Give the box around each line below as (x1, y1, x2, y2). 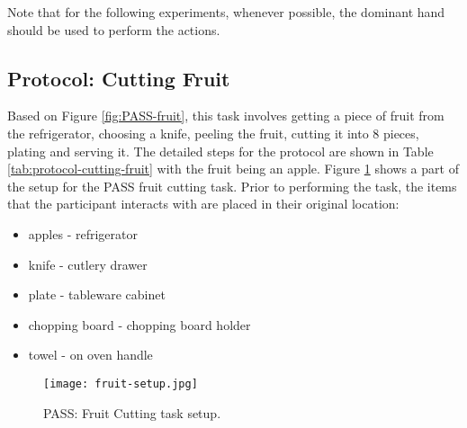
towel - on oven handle (28, 345, 153, 364)
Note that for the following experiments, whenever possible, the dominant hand (7, 3, 445, 21)
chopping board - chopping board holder (28, 315, 251, 334)
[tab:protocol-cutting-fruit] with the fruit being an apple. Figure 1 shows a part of (7, 159, 459, 178)
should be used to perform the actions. (7, 20, 220, 39)
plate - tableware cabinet (28, 285, 166, 304)
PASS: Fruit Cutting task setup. (43, 403, 221, 422)
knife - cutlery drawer (28, 254, 148, 273)
